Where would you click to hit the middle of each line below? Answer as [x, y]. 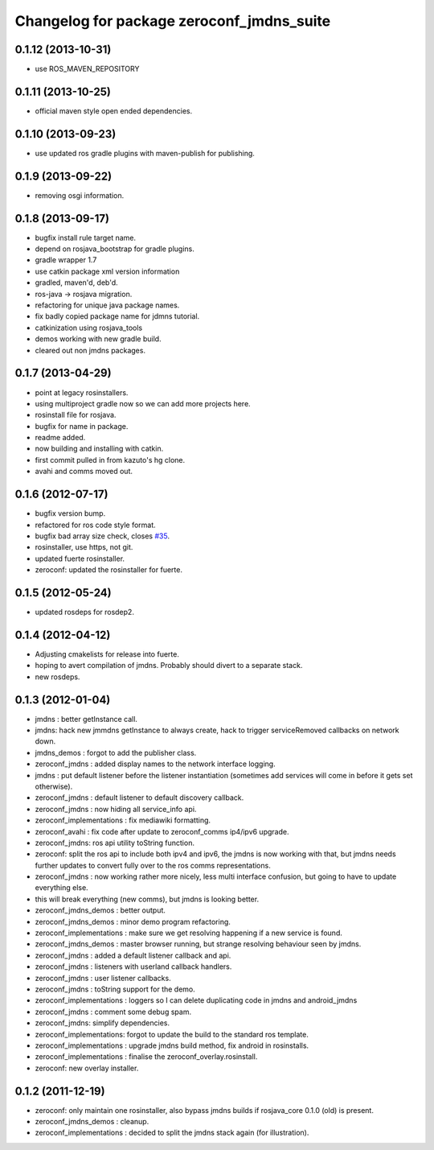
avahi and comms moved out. [84, 472]
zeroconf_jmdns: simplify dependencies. [102, 1023]
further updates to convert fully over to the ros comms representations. [153, 865]
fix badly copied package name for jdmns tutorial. [117, 316]
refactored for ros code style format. [95, 525]
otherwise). [54, 786]
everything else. [61, 888]
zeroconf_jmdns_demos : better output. [100, 910]
